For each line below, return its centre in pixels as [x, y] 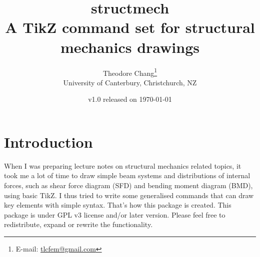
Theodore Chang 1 [130, 72]
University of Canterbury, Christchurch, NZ [130, 82]
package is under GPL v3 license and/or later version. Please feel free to [115, 214]
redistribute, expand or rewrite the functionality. [78, 224]
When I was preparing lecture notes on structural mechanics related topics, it [123, 165]
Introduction [48, 141]
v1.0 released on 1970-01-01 [130, 99]
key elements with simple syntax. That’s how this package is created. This [118, 205]
